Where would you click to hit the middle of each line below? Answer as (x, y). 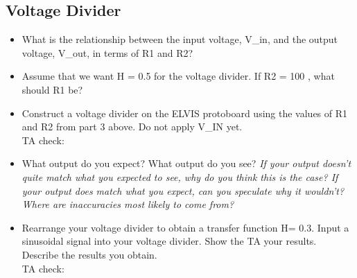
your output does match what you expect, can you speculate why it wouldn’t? (183, 190)
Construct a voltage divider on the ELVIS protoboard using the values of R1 (185, 113)
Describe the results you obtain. (89, 254)
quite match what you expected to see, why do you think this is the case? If (180, 176)
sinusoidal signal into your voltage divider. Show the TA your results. (169, 241)
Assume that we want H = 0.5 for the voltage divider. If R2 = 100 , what (178, 76)
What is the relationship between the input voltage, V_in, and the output (180, 39)
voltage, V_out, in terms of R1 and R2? (107, 52)
